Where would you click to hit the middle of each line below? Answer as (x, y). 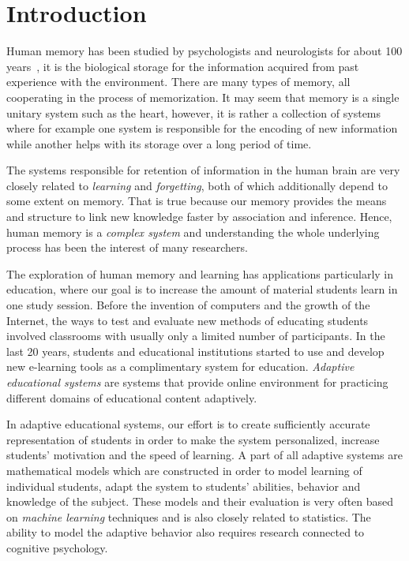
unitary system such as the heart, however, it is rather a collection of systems (194, 112)
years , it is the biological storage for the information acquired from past (183, 66)
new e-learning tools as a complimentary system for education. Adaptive (180, 367)
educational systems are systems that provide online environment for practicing (197, 382)
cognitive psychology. (57, 547)
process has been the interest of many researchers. (127, 247)
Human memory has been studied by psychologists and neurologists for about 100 (204, 51)
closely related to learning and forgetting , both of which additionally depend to (197, 185)
